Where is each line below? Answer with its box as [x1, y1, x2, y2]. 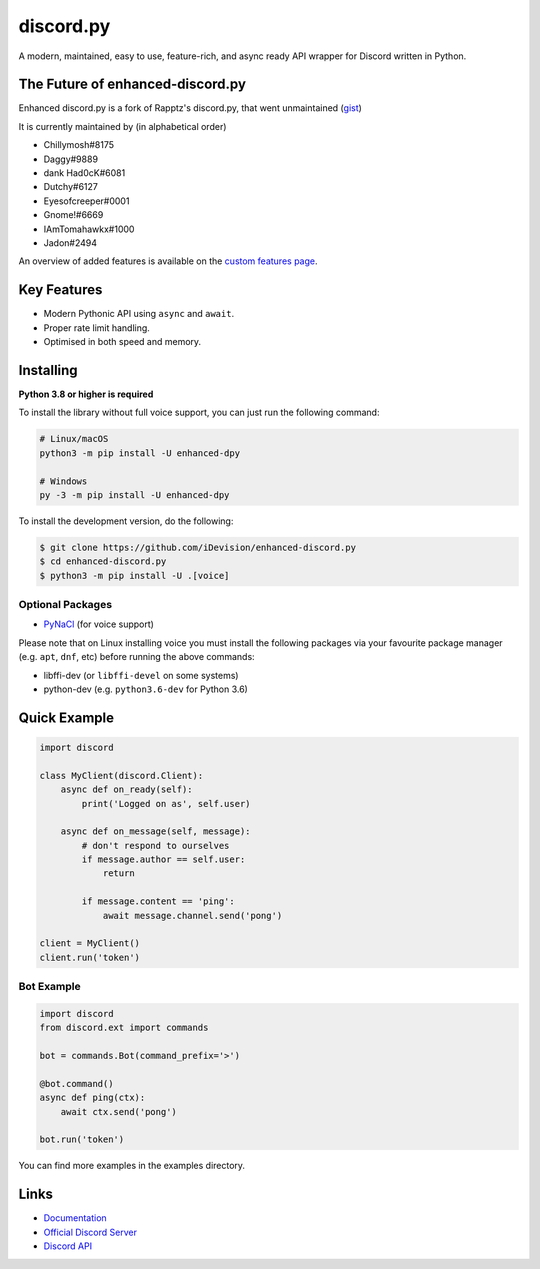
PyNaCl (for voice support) [43, 618, 155, 630]
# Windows [39, 475, 88, 487]
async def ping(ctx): [39, 1092, 146, 1104]
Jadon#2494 [43, 236, 98, 249]
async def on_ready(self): [60, 784, 194, 795]
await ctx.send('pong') [60, 1106, 177, 1117]
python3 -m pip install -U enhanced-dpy [39, 447, 240, 459]
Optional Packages [18, 598, 113, 611]
